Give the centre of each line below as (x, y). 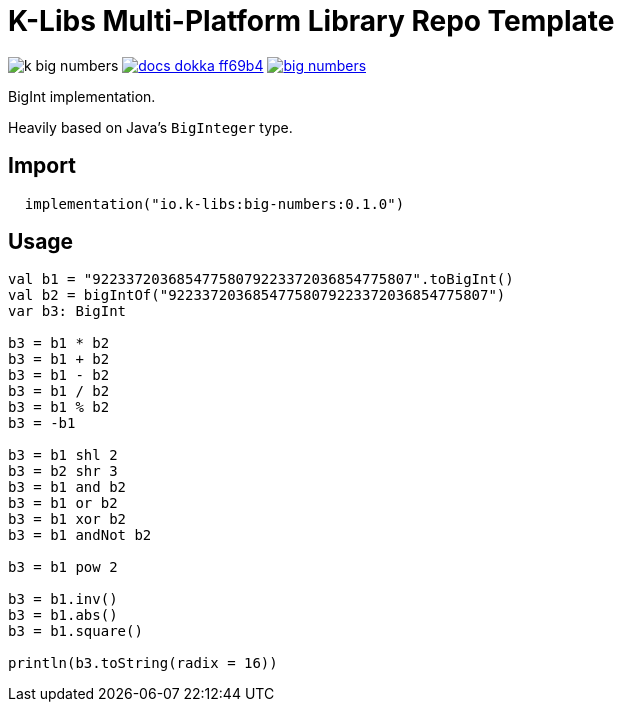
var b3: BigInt (67, 311)
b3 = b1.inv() (63, 599)
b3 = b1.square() (75, 631)
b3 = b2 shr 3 (63, 471)
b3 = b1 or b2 (63, 503)
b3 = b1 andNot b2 (80, 535)
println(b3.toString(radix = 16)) (143, 663)
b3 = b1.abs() (63, 615)
